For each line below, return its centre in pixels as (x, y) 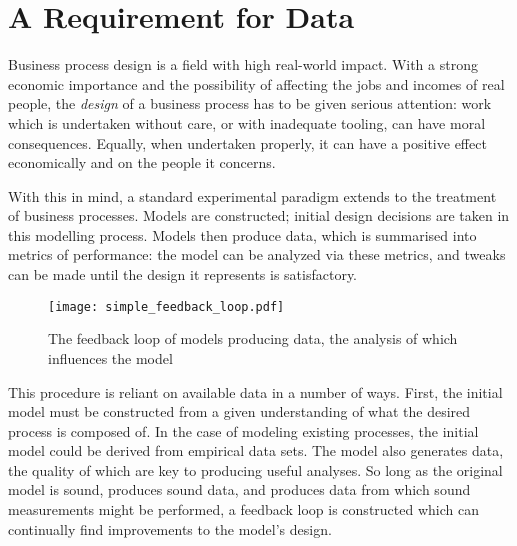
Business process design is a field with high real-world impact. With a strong (243, 64)
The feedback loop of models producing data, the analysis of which (253, 338)
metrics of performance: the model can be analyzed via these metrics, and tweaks (257, 254)
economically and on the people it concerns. (142, 162)
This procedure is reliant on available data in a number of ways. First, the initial (255, 391)
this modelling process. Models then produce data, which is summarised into (242, 234)
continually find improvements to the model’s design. (170, 528)
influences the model (110, 357)
